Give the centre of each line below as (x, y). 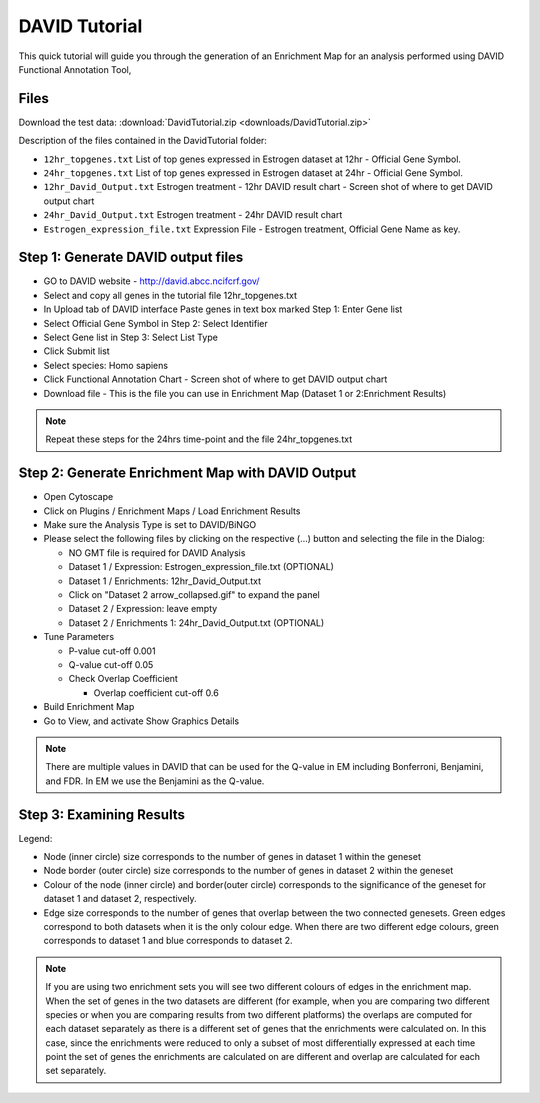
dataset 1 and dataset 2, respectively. (120, 899)
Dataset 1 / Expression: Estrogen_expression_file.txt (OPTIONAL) (201, 567)
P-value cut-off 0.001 (112, 651)
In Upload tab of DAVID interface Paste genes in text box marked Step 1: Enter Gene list (223, 309)
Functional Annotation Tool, (75, 69)
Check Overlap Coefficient (123, 679)
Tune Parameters (79, 637)
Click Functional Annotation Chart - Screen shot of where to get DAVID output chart (215, 379)
